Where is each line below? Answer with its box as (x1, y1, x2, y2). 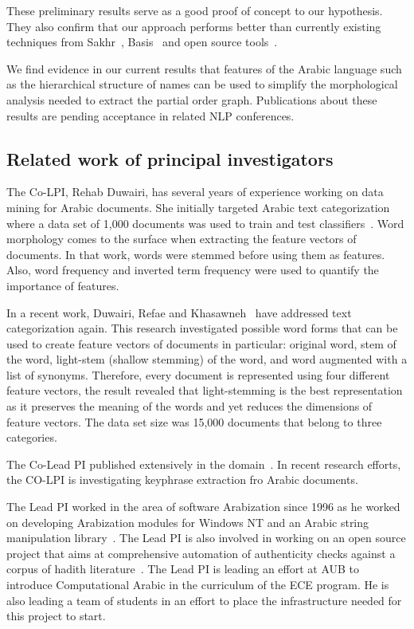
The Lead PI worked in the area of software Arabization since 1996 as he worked (6, 498, 400, 515)
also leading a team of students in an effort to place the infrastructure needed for (6, 592, 402, 608)
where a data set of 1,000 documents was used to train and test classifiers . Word (6, 214, 404, 231)
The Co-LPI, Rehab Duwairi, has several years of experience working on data (6, 183, 384, 200)
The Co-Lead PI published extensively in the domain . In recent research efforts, (6, 455, 401, 472)
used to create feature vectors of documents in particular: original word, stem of (6, 335, 396, 352)
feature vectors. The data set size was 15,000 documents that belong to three (6, 413, 382, 430)
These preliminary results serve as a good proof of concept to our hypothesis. (6, 2, 383, 18)
